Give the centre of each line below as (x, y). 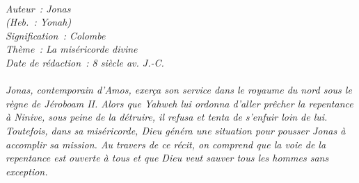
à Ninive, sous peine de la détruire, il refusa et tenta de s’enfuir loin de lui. (167, 117)
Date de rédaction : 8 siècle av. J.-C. (85, 62)
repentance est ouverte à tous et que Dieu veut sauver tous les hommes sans (167, 158)
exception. (27, 171)
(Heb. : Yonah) (39, 22)
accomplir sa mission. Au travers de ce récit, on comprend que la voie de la (166, 144)
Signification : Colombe (56, 35)
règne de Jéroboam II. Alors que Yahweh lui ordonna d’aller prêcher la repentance (179, 103)
